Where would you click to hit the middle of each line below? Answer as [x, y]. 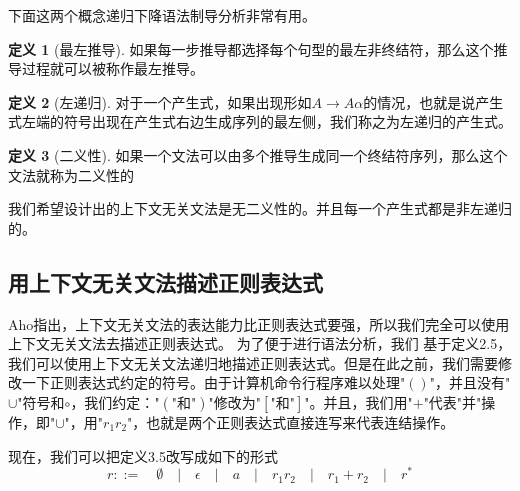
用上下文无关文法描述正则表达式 [165, 281]
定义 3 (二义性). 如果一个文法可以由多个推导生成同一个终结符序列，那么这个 [258, 154]
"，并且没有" [470, 382]
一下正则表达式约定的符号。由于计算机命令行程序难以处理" [213, 382]
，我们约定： [112, 401]
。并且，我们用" [361, 401]
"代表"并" [452, 401]
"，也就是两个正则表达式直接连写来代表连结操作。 [291, 421]
